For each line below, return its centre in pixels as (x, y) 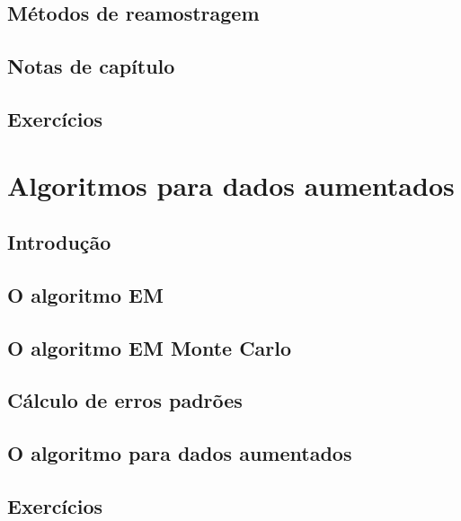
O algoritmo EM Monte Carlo (150, 347)
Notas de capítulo (91, 66)
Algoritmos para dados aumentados (231, 185)
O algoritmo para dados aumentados (180, 453)
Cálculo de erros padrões (125, 400)
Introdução (59, 242)
